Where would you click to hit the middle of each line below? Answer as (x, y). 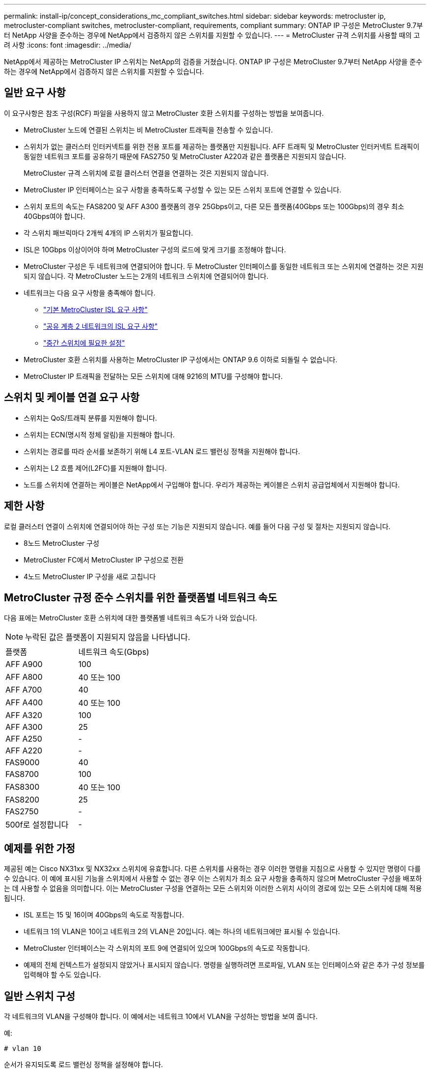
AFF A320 (24, 715)
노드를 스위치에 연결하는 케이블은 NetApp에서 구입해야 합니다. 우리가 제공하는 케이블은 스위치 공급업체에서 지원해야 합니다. (212, 484)
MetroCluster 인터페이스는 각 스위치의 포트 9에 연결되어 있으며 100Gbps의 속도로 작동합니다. (167, 948)
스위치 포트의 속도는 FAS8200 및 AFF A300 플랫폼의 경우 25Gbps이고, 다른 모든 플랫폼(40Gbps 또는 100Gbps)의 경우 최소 (214, 206)
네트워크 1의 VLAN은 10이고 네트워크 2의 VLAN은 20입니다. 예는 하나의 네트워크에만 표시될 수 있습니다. (182, 932)
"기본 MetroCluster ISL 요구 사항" (95, 309)
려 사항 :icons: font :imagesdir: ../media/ (68, 45)
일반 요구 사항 (35, 93)
